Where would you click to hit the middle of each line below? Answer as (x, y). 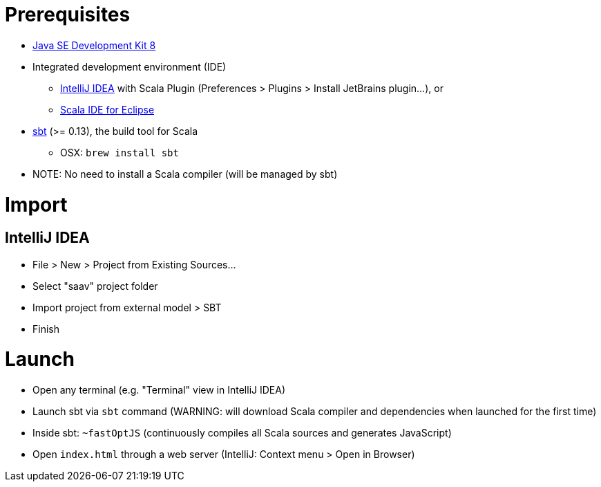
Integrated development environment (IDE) (130, 66)
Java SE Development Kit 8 (94, 45)
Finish (46, 329)
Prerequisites (68, 15)
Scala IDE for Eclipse (107, 109)
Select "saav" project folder (95, 286)
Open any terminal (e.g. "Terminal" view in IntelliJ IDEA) (159, 390)
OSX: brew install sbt (120, 152)
